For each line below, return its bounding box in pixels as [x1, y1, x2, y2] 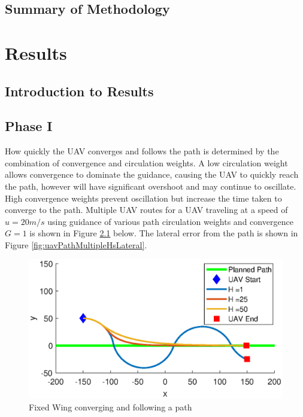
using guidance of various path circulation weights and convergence [47, 215, 293, 227]
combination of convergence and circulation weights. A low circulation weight [5, 156, 288, 169]
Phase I [5, 117, 53, 135]
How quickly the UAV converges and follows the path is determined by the [5, 145, 279, 157]
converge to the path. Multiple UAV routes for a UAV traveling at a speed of [5, 203, 288, 216]
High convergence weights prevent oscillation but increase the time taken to [5, 191, 282, 204]
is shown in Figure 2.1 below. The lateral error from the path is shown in [29, 227, 298, 239]
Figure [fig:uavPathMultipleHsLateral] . [5, 238, 147, 251]
